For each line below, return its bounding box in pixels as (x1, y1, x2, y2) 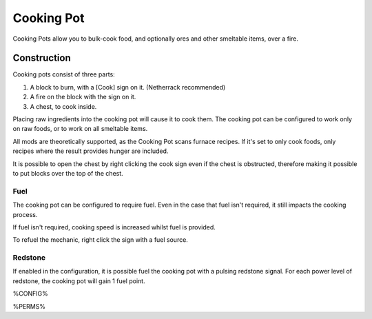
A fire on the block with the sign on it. (30, 93, 136, 101)
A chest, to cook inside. (30, 102, 97, 110)
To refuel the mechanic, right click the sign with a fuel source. (12, 236, 189, 244)
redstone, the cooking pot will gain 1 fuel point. (12, 276, 145, 285)
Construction (12, 52, 72, 64)
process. (12, 210, 38, 218)
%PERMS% (12, 302, 46, 310)
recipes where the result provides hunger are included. (12, 147, 169, 155)
